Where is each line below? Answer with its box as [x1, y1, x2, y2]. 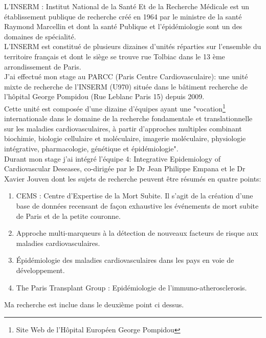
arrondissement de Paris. [4, 61, 81, 72]
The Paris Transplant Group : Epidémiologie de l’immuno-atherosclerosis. [16, 282, 247, 292]
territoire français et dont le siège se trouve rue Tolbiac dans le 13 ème [4, 51, 225, 61]
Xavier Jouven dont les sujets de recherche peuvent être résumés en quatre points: [4, 173, 261, 184]
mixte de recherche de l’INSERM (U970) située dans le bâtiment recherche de [4, 81, 248, 92]
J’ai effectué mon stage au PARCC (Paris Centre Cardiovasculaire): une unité [4, 71, 248, 82]
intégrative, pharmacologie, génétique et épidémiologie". [4, 143, 179, 153]
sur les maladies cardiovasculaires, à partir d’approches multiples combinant [4, 123, 242, 133]
